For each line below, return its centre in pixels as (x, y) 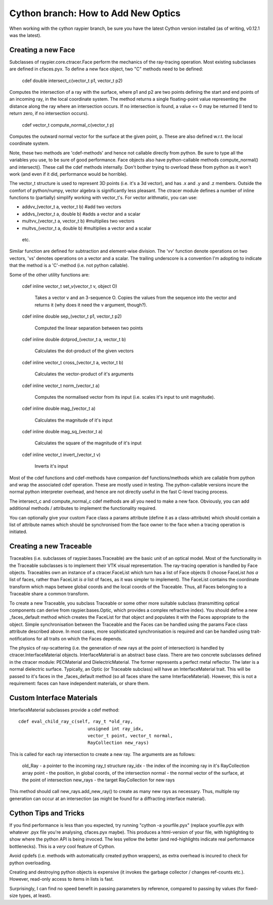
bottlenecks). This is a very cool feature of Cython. (62, 846)
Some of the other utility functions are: (50, 275)
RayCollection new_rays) (118, 743)
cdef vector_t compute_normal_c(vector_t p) (68, 125)
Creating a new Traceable (51, 546)
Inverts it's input (51, 466)
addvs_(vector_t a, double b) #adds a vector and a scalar (81, 214)
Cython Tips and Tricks (47, 813)
